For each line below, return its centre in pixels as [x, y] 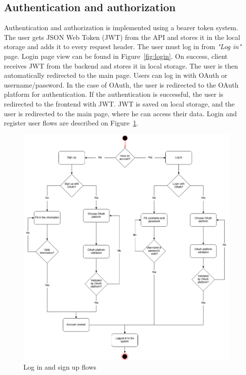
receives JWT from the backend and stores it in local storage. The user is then [121, 65]
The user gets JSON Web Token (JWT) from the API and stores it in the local [122, 37]
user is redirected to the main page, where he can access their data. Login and [120, 113]
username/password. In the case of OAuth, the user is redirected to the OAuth [121, 84]
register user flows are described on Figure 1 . [71, 123]
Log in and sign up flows [60, 366]
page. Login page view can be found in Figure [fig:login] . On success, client [116, 56]
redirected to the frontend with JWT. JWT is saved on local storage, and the [119, 103]
